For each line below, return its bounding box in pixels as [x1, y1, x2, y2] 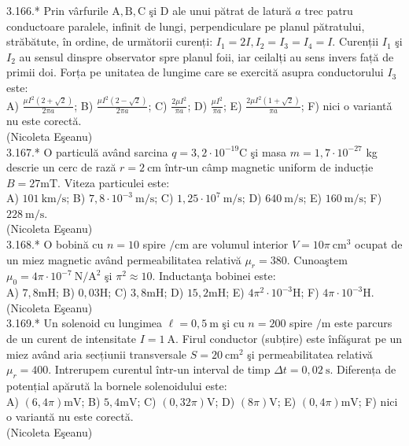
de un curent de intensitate [6, 330, 137, 347]
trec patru [304, 2, 353, 18]
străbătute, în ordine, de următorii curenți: [6, 33, 213, 50]
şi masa [250, 143, 287, 160]
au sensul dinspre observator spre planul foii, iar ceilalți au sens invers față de [19, 48, 394, 65]
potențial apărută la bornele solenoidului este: [6, 378, 227, 394]
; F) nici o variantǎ [300, 97, 392, 113]
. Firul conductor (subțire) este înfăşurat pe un [175, 330, 403, 347]
